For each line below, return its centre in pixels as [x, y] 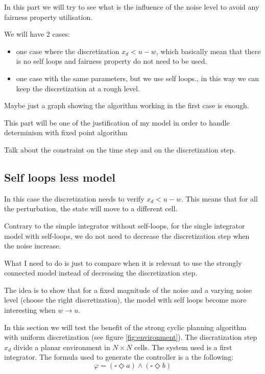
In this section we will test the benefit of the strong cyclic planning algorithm [125, 327]
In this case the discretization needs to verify [74, 198]
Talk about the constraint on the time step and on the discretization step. [120, 149]
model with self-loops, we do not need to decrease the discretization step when [127, 235]
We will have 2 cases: [37, 34]
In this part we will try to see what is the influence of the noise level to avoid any [132, 7]
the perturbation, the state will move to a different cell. [91, 208]
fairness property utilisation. [49, 17]
